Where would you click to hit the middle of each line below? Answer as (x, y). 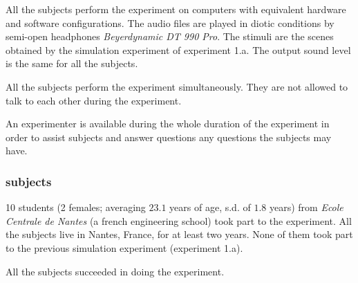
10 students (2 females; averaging (76, 207)
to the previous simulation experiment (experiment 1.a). (124, 247)
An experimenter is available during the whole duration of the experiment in (168, 124)
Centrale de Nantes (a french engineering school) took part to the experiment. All (179, 220)
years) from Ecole (306, 207)
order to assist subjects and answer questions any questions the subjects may (169, 137)
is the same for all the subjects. (72, 63)
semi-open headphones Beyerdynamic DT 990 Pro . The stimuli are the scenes (170, 36)
